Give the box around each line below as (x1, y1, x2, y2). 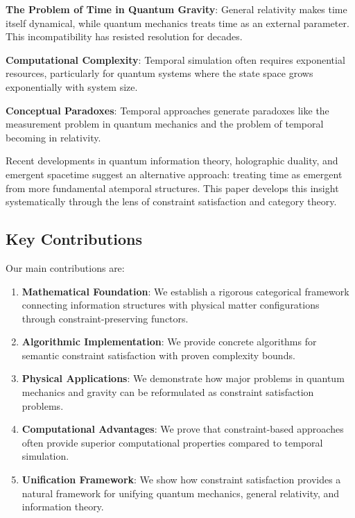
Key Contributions (6, 228, 143, 250)
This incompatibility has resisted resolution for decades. (6, 29, 243, 44)
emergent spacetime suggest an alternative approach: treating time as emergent (6, 166, 343, 181)
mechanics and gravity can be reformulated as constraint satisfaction (21, 385, 314, 399)
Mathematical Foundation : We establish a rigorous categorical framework (21, 284, 349, 298)
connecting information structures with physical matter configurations (21, 297, 320, 312)
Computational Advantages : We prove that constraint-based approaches (21, 422, 344, 436)
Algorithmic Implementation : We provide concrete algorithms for (21, 334, 317, 349)
